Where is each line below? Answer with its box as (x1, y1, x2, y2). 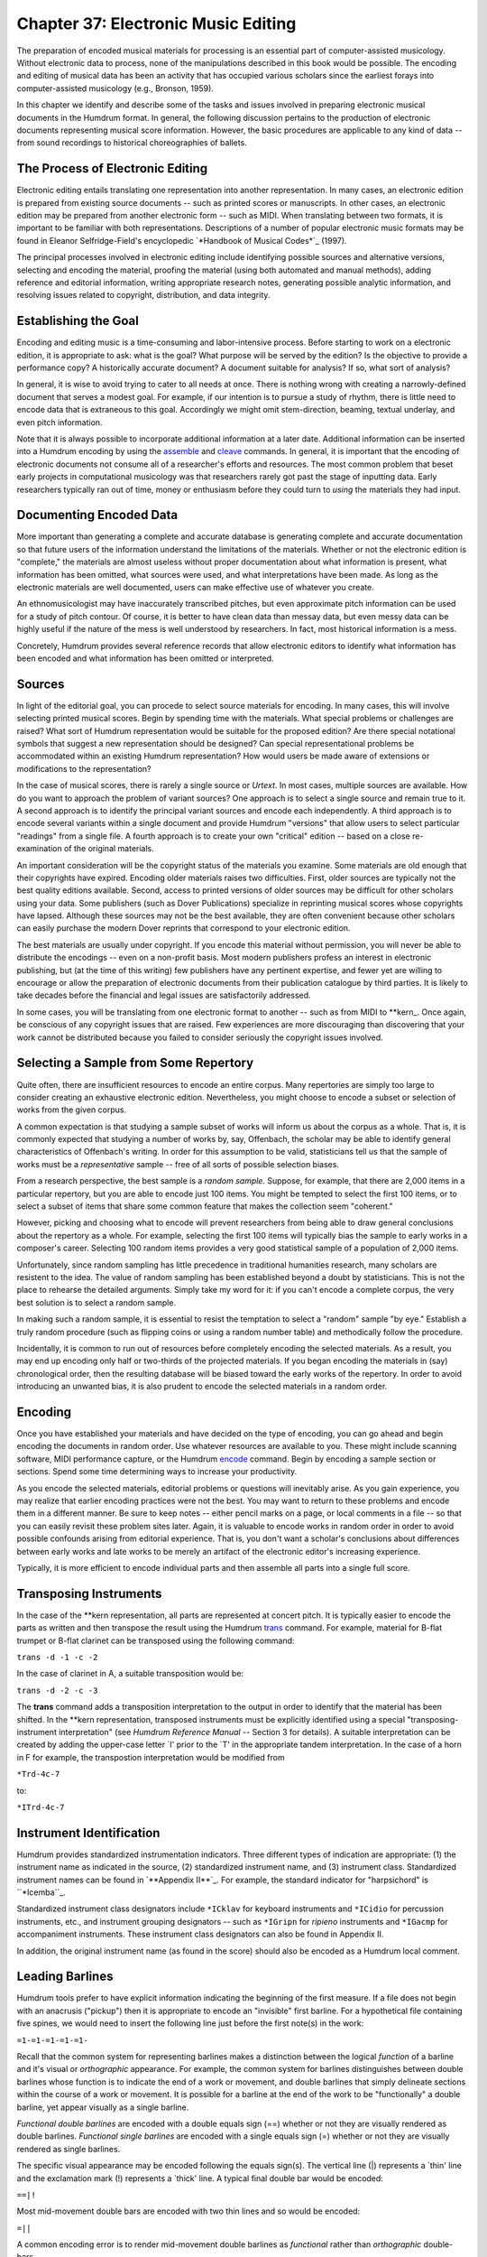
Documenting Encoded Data (16, 507, 179, 523)
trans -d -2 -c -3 (16, 1685, 98, 1695)
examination (16, 843, 62, 854)
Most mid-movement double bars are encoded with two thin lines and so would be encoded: (16, 2206, 361, 2216)
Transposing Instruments (16, 1585, 162, 1602)
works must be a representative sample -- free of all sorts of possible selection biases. (16, 1158, 340, 1169)
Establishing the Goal (16, 313, 139, 329)
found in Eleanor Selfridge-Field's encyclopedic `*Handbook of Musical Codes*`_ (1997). (16, 235, 347, 246)
